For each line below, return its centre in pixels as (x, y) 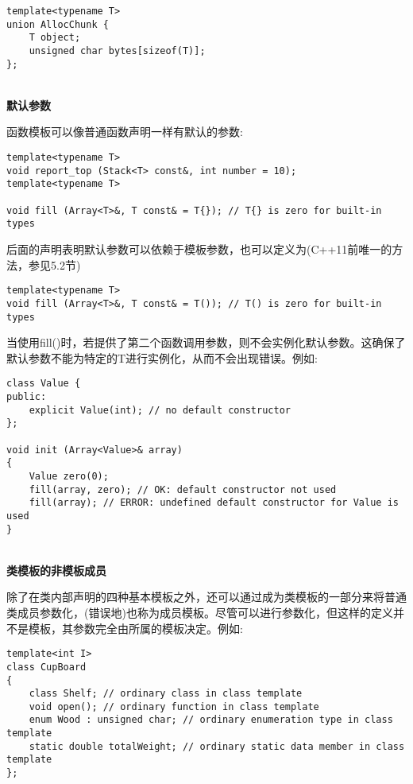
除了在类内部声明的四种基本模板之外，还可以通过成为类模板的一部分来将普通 (206, 597)
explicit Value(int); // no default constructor (160, 410)
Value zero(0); (69, 476)
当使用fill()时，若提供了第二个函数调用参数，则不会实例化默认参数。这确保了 (206, 342)
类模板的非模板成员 (56, 570)
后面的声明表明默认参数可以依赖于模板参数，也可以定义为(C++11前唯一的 (199, 249)
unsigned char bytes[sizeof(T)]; (117, 50)
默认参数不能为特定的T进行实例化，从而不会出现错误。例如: (162, 357)
